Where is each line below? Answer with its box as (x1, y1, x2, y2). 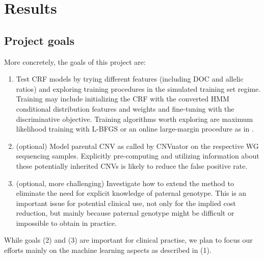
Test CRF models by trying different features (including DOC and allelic (16, 73, 244, 84)
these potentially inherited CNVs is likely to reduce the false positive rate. (16, 160, 248, 171)
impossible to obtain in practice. (16, 217, 117, 228)
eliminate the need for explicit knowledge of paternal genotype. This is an (16, 188, 247, 198)
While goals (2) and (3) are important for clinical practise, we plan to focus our (4, 235, 253, 245)
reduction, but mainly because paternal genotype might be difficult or (16, 208, 234, 218)
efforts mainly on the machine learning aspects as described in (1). (4, 245, 212, 255)
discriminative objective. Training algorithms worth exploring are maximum (16, 113, 253, 124)
